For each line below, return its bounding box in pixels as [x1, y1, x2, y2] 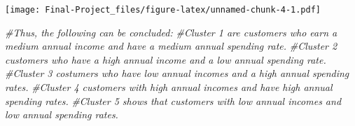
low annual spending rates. [5, 107, 118, 122]
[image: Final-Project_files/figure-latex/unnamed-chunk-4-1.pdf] [5, 5, 321, 15]
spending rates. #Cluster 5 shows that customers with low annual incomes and [5, 93, 342, 108]
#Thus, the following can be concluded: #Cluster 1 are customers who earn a [5, 24, 337, 39]
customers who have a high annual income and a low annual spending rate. [5, 52, 326, 66]
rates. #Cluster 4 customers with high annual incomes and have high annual [5, 80, 333, 94]
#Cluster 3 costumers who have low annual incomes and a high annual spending [5, 66, 349, 80]
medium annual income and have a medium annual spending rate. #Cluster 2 [5, 38, 337, 53]
